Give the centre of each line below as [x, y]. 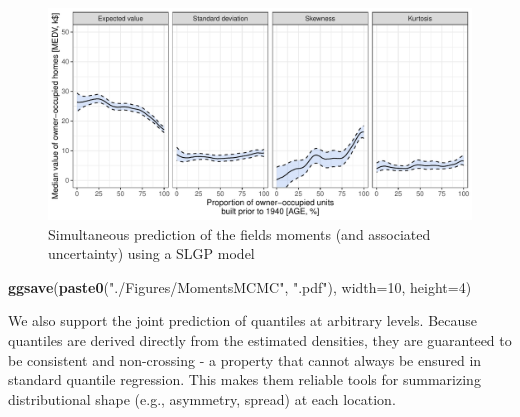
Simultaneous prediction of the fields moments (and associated [239, 233]
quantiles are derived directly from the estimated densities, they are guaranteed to [260, 339]
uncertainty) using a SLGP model [151, 253]
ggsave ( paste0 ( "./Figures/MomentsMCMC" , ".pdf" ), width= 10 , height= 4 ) [240, 286]
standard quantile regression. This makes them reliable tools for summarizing [244, 379]
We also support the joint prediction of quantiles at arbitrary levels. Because [243, 320]
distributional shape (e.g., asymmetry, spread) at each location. [202, 398]
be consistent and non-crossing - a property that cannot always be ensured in [245, 359]
